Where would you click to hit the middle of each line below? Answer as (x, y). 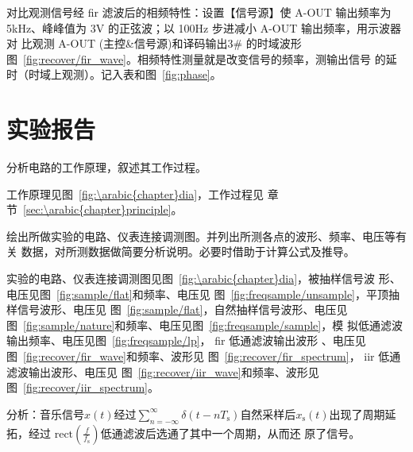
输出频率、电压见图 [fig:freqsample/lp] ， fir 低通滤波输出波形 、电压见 (186, 340)
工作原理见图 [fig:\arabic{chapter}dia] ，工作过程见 (135, 193)
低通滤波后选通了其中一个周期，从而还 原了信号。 (230, 433)
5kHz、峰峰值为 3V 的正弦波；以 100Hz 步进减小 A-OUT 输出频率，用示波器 (204, 27)
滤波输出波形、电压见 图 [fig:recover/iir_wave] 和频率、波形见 (163, 371)
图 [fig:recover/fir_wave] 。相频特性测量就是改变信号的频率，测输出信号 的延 (202, 58)
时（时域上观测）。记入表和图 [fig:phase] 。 (114, 74)
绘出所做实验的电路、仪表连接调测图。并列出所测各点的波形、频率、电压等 (201, 236)
